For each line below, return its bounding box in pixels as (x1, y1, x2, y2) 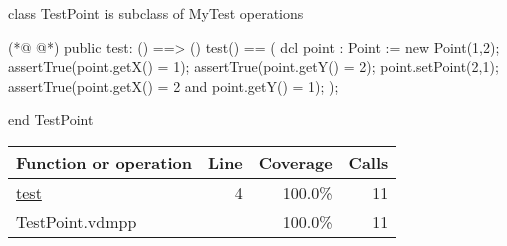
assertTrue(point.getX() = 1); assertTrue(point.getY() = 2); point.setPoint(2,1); (8, 56, 499, 77)
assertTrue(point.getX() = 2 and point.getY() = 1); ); (8, 75, 339, 96)
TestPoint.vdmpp (16, 209, 137, 233)
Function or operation (16, 150, 192, 174)
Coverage (258, 150, 333, 174)
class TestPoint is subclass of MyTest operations (8, 3, 304, 23)
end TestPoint (8, 109, 94, 130)
